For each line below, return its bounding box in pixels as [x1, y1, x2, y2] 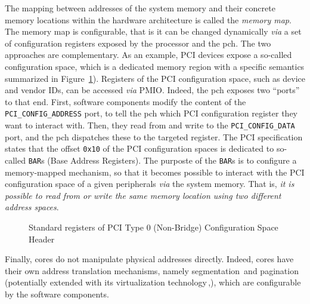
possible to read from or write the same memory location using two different [5, 189, 281, 201]
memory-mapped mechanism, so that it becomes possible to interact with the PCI [5, 165, 305, 178]
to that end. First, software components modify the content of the [5, 95, 246, 108]
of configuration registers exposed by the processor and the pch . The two [5, 36, 271, 49]
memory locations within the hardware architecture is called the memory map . [5, 13, 292, 26]
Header [29, 232, 55, 245]
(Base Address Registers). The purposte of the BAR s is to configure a [47, 153, 297, 166]
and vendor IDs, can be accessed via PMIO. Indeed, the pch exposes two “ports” [5, 84, 300, 96]
